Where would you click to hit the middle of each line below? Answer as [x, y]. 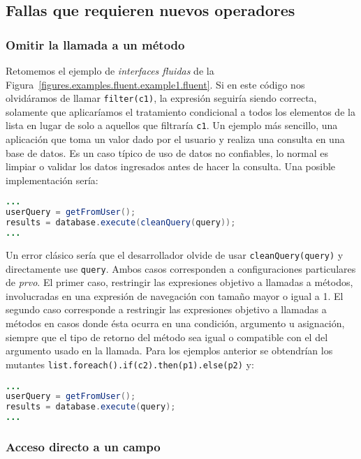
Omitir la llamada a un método [95, 44]
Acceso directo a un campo [83, 446]
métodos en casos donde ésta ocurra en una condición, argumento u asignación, [175, 323]
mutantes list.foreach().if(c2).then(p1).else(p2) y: [130, 364]
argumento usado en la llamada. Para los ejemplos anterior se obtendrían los [169, 351]
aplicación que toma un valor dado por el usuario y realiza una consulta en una [175, 139]
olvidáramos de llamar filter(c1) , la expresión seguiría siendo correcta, [161, 98]
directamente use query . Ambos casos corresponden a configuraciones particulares [181, 268]
